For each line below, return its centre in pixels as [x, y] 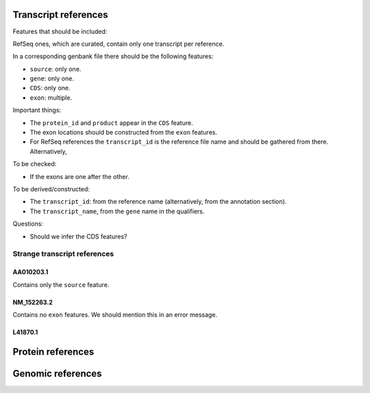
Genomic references [57, 374]
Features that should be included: [60, 31]
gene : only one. [52, 79]
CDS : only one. [50, 88]
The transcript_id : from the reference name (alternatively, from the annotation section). [158, 202]
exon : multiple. [51, 97]
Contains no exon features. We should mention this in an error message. [115, 314]
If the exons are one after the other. [79, 176]
